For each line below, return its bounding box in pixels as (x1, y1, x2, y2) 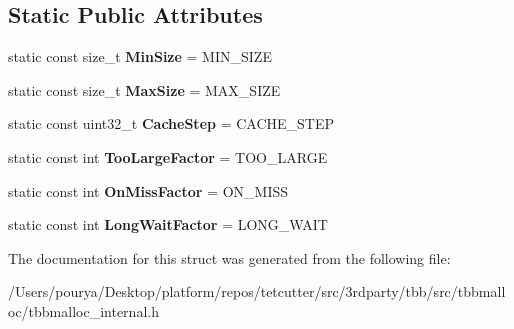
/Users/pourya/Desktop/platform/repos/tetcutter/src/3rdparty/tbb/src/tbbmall (8, 281, 506, 302)
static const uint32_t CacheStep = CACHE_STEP (8, 113, 335, 134)
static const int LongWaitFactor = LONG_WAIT (8, 214, 328, 235)
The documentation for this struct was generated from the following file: (8, 247, 451, 268)
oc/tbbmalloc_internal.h (8, 300, 159, 321)
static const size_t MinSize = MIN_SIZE (8, 46, 272, 67)
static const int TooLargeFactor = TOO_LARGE (8, 146, 328, 167)
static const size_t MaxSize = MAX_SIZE (8, 79, 281, 100)
